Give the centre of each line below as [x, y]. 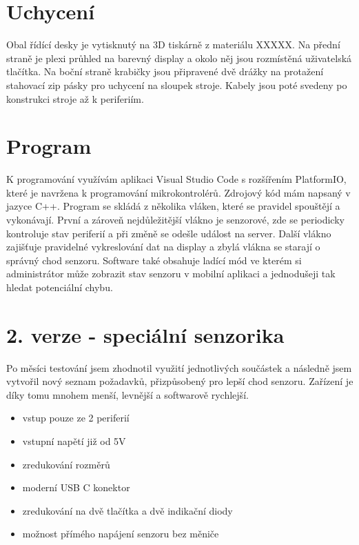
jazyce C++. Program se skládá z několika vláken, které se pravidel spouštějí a [173, 206]
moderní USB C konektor [76, 487]
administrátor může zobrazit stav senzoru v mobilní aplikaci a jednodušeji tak [171, 274]
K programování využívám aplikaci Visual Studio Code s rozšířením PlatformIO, [176, 179]
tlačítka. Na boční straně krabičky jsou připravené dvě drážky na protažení [165, 71]
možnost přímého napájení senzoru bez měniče [121, 534]
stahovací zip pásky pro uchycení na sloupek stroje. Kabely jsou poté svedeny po [177, 85]
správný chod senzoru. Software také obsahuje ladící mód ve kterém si [154, 260]
